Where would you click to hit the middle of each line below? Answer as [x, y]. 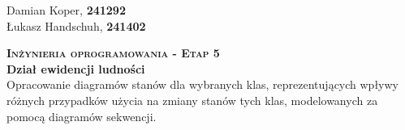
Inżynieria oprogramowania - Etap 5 [113, 53]
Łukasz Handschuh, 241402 [76, 25]
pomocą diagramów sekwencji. [82, 116]
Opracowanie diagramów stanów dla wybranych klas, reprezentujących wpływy [202, 84]
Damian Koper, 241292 [66, 10]
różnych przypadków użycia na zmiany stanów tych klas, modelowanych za [192, 100]
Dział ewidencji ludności [76, 68]
